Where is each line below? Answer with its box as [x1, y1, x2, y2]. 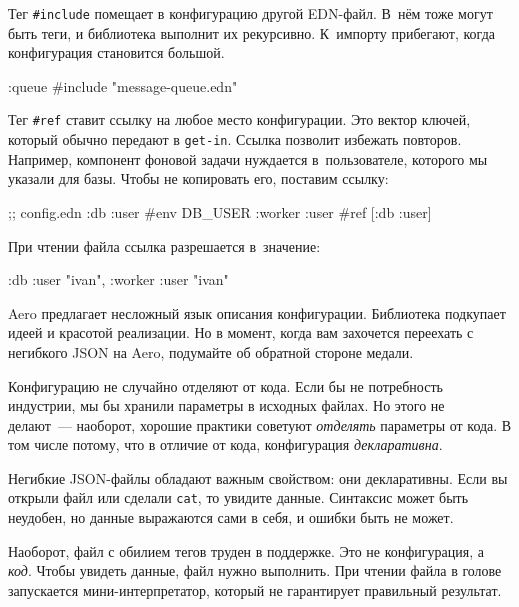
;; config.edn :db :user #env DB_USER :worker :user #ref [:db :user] [8, 201, 432, 222]
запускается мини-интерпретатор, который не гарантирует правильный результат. [8, 579, 502, 600]
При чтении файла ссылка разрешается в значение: [8, 235, 321, 256]
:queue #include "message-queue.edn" [8, 75, 238, 96]
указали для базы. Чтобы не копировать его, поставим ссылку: [8, 168, 389, 189]
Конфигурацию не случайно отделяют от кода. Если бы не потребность [8, 375, 443, 396]
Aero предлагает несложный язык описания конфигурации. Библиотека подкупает [8, 302, 506, 323]
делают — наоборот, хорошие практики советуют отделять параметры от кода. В [8, 414, 512, 435]
